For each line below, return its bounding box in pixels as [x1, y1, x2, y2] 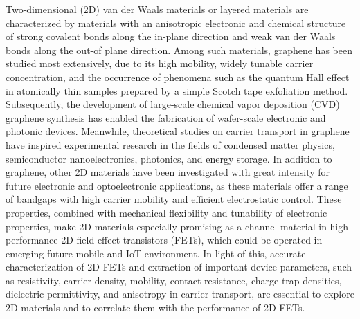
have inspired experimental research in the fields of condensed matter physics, [6, 137, 335, 152]
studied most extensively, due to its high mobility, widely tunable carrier [6, 56, 314, 71]
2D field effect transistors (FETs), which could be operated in [61, 233, 323, 247]
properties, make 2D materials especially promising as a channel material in [6, 219, 327, 233]
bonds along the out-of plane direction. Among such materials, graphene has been [6, 42, 352, 57]
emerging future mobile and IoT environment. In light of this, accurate [6, 246, 306, 260]
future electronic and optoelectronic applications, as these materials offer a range [6, 178, 348, 192]
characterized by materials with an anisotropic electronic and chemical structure [6, 15, 346, 30]
